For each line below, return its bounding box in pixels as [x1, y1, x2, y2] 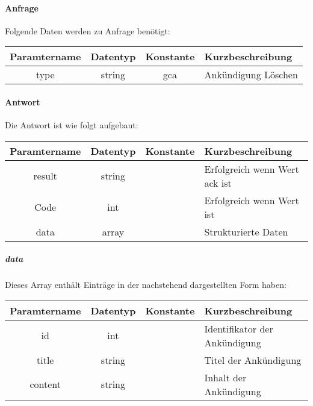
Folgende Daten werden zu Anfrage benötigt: [5, 24, 170, 37]
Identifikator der [204, 321, 273, 336]
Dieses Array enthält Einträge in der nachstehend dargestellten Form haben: [5, 278, 287, 291]
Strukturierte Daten [204, 224, 288, 239]
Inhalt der [204, 370, 247, 384]
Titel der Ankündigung [204, 352, 302, 367]
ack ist [204, 175, 232, 190]
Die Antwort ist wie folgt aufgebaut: [5, 119, 138, 131]
